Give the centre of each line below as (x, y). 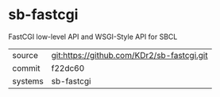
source (25, 55)
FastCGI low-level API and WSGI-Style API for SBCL (93, 37)
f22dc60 (68, 68)
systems (28, 81)
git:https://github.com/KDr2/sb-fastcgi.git (129, 55)
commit (26, 68)
